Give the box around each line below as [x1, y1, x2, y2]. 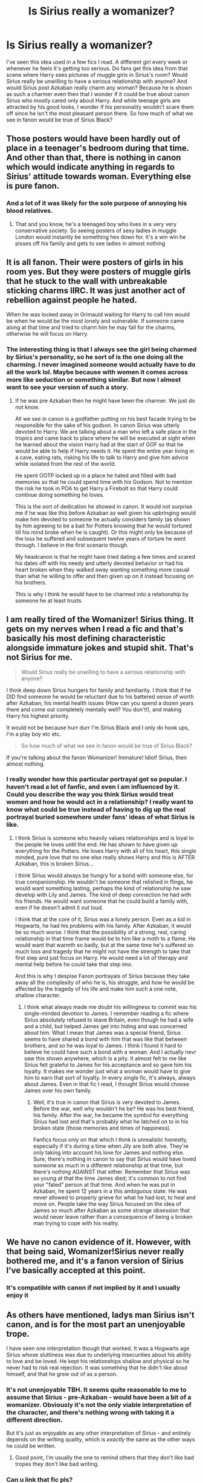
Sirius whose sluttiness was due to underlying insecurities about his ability [6, 1351, 192, 1358]
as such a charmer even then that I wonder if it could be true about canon [6, 90, 190, 97]
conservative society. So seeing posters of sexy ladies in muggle [14, 227, 177, 234]
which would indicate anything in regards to [6, 162, 175, 172]
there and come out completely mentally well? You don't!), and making [6, 706, 182, 713]
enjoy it [6, 1291, 29, 1300]
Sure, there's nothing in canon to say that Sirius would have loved [33, 1155, 196, 1162]
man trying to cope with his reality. [33, 1219, 120, 1227]
